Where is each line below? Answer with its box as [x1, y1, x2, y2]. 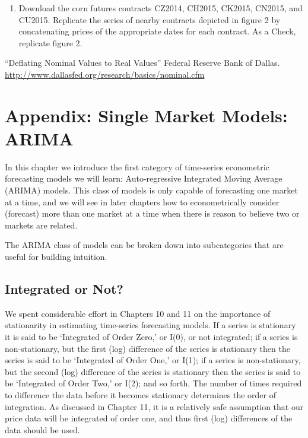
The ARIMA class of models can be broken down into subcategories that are [5, 239, 284, 251]
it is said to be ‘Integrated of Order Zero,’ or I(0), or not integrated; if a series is [5, 331, 298, 343]
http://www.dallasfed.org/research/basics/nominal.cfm [5, 68, 205, 80]
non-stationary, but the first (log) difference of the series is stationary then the [5, 342, 290, 354]
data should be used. [5, 423, 80, 436]
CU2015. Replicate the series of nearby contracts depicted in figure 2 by [18, 13, 281, 26]
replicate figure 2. [18, 36, 82, 49]
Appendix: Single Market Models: [5, 103, 288, 127]
